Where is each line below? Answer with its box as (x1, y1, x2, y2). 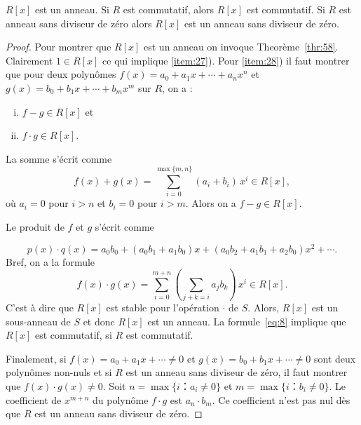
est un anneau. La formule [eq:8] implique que (147, 313, 346, 328)
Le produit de (6, 220, 64, 234)
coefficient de (6, 392, 62, 407)
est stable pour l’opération (106, 300, 219, 315)
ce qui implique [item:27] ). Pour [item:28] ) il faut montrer (102, 53, 350, 67)
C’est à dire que (6, 300, 74, 315)
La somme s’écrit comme (6, 151, 112, 166)
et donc (83, 313, 115, 328)
